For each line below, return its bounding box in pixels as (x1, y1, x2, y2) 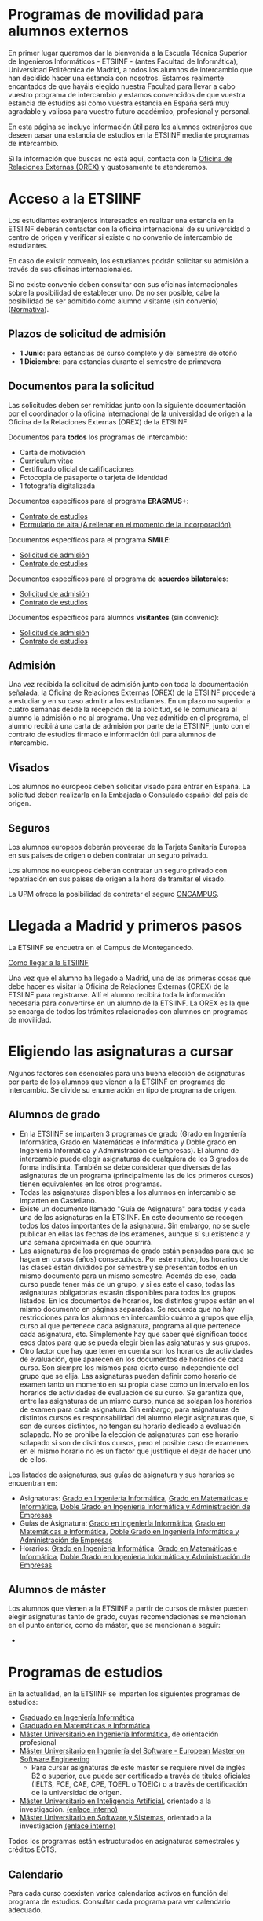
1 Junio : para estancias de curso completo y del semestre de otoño (19, 348, 238, 358)
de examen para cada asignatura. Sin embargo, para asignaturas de (19, 1405, 239, 1414)
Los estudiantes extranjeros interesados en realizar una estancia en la (8, 215, 234, 225)
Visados (8, 761, 49, 774)
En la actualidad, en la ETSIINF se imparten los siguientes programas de (8, 1689, 241, 1699)
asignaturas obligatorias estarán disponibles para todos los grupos (19, 1287, 236, 1297)
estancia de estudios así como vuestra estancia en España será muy (8, 98, 230, 108)
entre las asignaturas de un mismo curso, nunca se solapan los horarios (19, 1396, 253, 1405)
